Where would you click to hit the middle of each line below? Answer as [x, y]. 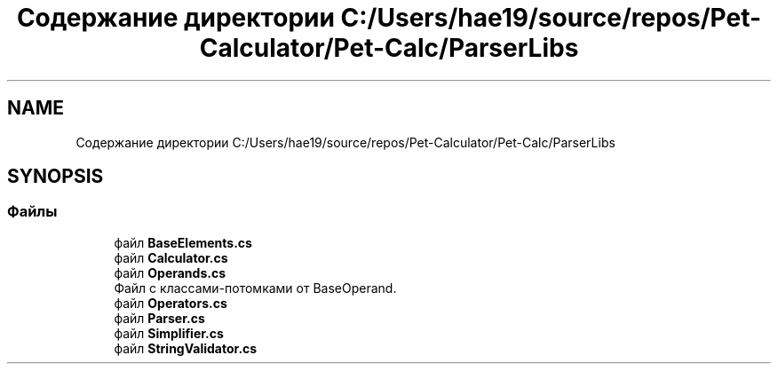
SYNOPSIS [56, 177]
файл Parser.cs [159, 318]
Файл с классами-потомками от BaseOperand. [255, 288]
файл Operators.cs [171, 303]
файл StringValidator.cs [186, 348]
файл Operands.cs [170, 272]
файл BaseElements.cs [183, 242]
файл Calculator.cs [171, 257]
